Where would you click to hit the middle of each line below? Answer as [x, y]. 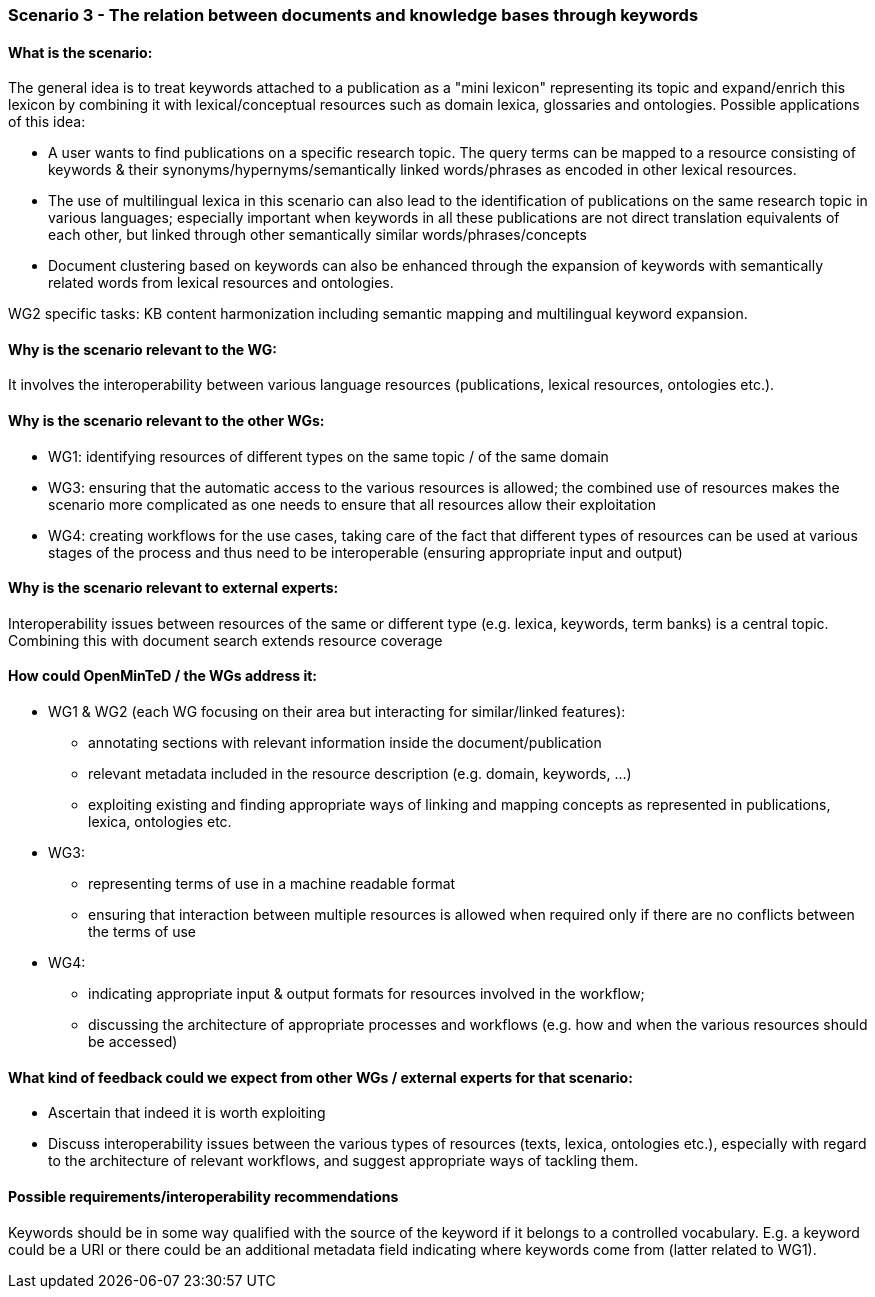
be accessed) [133, 1042]
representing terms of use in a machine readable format [272, 884]
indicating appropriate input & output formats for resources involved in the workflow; [366, 994]
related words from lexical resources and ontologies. [221, 283]
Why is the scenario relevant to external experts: [173, 588]
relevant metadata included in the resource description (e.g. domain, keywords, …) [360, 774]
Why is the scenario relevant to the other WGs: [166, 421]
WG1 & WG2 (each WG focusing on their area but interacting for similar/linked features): [337, 712]
